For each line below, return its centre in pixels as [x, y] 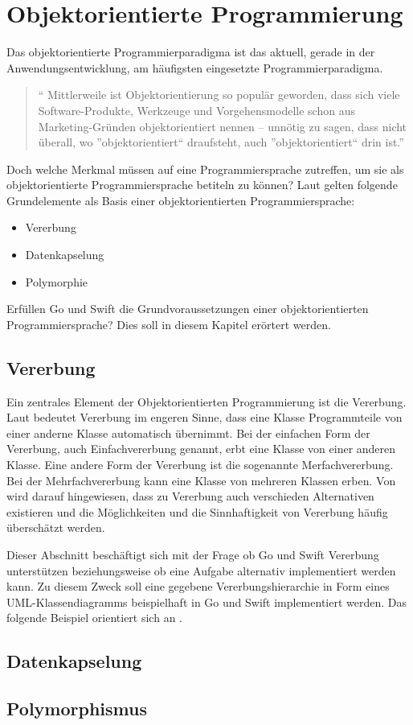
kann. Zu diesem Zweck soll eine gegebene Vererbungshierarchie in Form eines [198, 586]
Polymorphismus [77, 709]
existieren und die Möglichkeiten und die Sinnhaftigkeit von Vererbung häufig [197, 511]
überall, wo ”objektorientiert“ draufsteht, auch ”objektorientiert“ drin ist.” [221, 142]
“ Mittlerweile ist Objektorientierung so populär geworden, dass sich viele [219, 95]
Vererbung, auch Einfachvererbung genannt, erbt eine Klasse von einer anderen [201, 449]
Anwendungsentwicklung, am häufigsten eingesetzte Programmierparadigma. [195, 67]
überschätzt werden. [56, 527]
